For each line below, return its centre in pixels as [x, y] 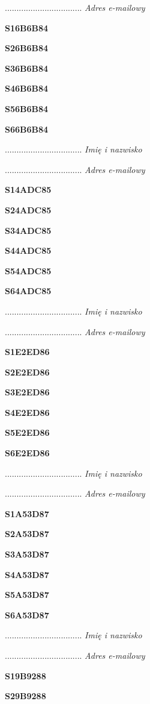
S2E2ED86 [27, 372]
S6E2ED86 [27, 453]
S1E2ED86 [27, 352]
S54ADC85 [28, 270]
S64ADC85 [28, 291]
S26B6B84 [27, 48]
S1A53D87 [27, 513]
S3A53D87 [27, 554]
